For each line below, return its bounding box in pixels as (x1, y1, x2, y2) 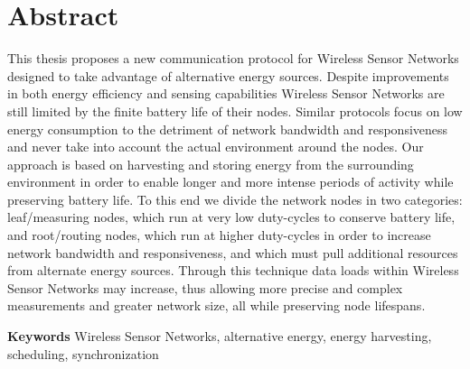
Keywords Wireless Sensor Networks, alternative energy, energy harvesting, (7, 327, 432, 346)
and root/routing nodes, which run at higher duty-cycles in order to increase (7, 226, 431, 244)
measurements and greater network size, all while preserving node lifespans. (7, 296, 426, 315)
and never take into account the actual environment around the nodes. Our (7, 137, 424, 156)
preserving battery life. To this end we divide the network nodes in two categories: (7, 189, 463, 208)
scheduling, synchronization (7, 344, 159, 363)
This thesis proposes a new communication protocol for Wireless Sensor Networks (7, 49, 459, 68)
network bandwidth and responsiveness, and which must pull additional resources (7, 243, 458, 262)
